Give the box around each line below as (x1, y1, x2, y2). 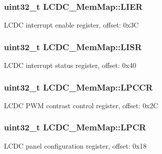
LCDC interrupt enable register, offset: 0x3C (4, 20, 139, 30)
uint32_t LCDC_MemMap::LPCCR (4, 81, 153, 93)
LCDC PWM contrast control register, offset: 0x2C (4, 100, 159, 110)
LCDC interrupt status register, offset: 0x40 (4, 60, 136, 70)
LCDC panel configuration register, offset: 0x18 (4, 140, 147, 151)
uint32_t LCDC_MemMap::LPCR (4, 121, 146, 133)
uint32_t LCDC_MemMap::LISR (4, 40, 142, 53)
